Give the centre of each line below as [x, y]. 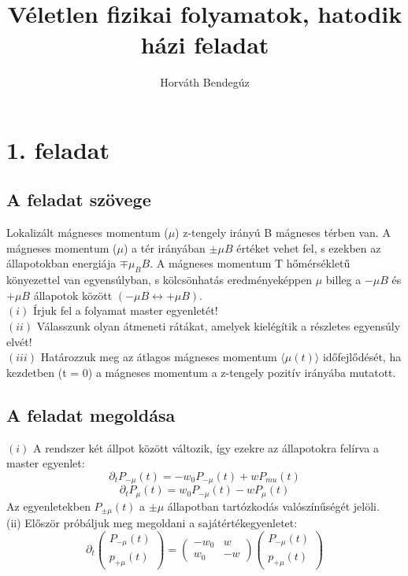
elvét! [19, 341]
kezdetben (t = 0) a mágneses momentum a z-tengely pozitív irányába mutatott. [201, 372]
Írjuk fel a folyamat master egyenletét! [125, 310]
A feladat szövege [79, 199]
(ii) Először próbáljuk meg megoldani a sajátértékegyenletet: [152, 523]
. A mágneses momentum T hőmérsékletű [250, 263]
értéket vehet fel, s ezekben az [309, 247]
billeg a [343, 280]
